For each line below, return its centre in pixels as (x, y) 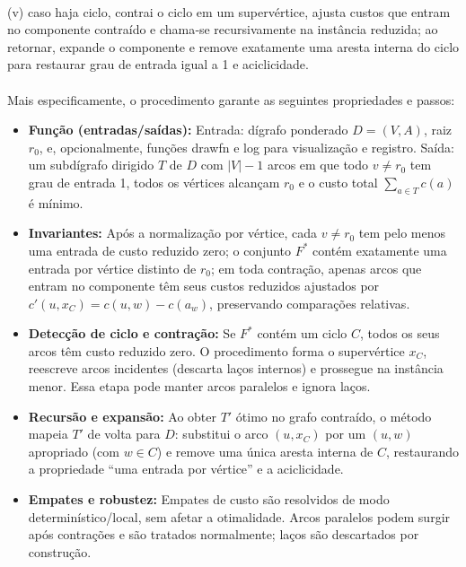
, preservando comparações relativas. (310, 303)
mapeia (48, 434)
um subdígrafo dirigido (91, 165)
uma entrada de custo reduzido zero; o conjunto (160, 250)
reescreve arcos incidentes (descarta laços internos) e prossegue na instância (236, 368)
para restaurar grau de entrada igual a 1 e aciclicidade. (158, 64)
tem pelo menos (402, 233)
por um (346, 434)
